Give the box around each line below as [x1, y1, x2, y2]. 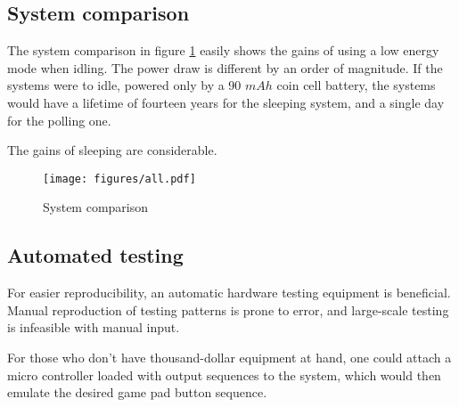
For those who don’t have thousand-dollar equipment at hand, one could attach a [7, 348, 452, 366]
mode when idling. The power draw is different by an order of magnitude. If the [7, 58, 443, 77]
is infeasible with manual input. [7, 318, 180, 337]
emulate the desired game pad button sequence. [7, 383, 267, 402]
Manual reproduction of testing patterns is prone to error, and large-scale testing [7, 300, 449, 319]
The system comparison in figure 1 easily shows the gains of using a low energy [7, 41, 439, 60]
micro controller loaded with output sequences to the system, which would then [7, 365, 441, 384]
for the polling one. [7, 110, 111, 129]
